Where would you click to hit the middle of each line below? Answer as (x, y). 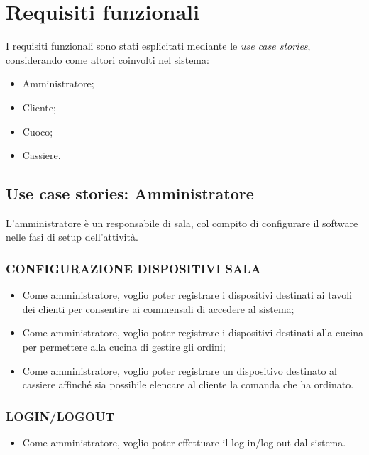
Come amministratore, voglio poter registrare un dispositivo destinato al (180, 370)
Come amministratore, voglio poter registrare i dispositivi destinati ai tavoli (187, 295)
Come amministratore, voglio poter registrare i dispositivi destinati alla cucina (193, 333)
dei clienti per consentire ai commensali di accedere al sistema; (158, 308)
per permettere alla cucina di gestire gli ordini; (124, 347)
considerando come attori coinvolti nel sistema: (108, 59)
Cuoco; (38, 131)
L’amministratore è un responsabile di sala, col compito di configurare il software (182, 223)
